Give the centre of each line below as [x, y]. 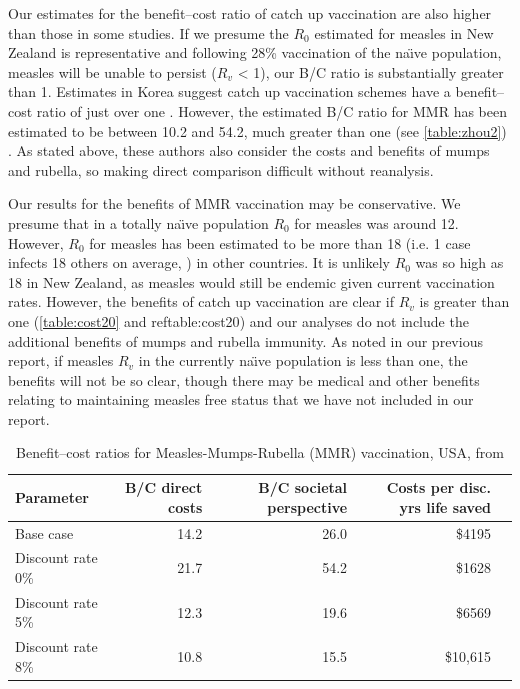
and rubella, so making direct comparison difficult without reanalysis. [221, 169]
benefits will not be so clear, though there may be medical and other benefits [244, 379]
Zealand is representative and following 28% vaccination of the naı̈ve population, [255, 52]
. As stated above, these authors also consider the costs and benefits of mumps [249, 150]
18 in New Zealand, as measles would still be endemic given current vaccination [251, 281]
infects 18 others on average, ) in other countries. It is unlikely [199, 262]
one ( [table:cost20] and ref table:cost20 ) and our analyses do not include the [238, 320]
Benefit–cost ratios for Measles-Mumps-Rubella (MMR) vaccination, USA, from [260, 452]
